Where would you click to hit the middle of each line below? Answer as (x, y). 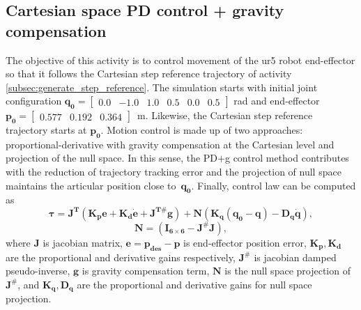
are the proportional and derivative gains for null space (194, 284)
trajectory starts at (46, 129)
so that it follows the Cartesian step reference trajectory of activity (149, 73)
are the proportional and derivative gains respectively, (121, 257)
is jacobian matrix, (83, 242)
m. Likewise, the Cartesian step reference (225, 115)
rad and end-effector (277, 101)
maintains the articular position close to (91, 185)
